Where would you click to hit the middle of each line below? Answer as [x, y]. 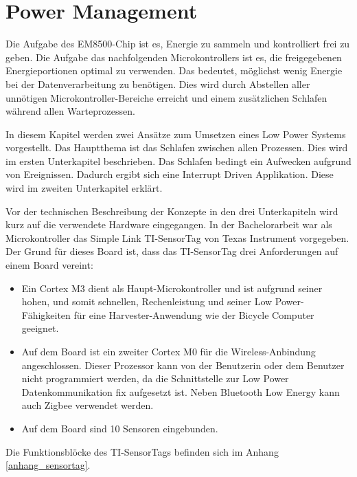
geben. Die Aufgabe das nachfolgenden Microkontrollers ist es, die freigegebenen [174, 57]
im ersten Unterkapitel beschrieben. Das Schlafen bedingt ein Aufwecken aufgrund [178, 160]
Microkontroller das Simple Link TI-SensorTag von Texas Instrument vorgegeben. [177, 237]
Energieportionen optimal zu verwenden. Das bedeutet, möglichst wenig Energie [174, 70]
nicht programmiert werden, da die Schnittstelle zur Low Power [155, 378]
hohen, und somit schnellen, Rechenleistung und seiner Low [147, 301]
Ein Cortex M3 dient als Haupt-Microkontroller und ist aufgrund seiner [172, 288]
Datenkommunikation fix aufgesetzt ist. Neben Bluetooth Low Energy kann [181, 391]
